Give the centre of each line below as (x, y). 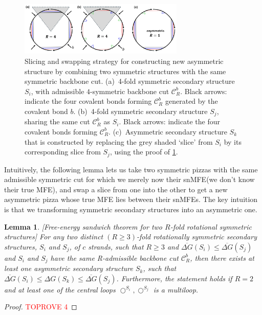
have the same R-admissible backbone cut (114, 257)
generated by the (191, 101)
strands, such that (116, 246)
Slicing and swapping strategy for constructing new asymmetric (124, 61)
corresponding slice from (63, 152)
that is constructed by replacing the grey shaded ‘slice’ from (119, 141)
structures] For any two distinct (54, 237)
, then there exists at (222, 257)
